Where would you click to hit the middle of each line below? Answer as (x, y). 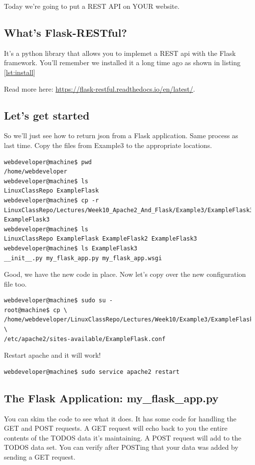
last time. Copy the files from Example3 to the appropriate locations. (108, 145)
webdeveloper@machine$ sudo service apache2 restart (92, 372)
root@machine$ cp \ (36, 310)
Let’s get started (47, 115)
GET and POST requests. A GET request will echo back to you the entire (116, 428)
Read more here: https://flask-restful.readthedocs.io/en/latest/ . (100, 88)
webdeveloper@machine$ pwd (48, 162)
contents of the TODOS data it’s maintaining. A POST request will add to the (123, 437)
